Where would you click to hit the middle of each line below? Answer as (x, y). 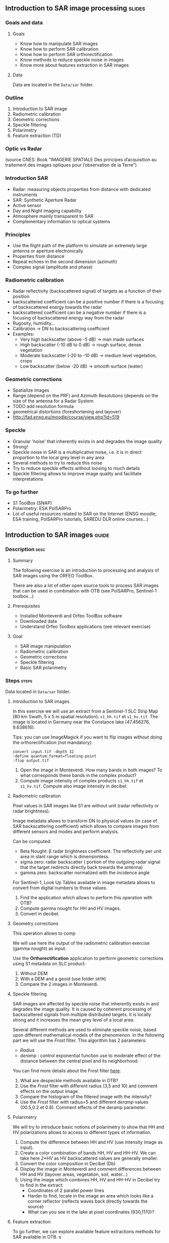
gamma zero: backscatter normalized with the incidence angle (85, 873)
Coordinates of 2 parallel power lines (66, 1190)
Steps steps (19, 680)
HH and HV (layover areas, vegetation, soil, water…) (74, 1174)
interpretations (28, 479)
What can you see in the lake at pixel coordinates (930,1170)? (91, 1212)
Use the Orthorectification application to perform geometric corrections (88, 958)
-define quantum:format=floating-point (54, 756)
